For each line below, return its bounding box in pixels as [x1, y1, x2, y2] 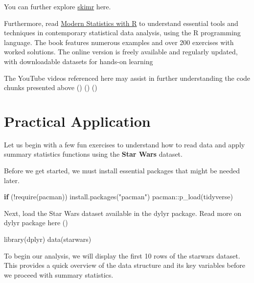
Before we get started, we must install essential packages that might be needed [4, 165, 240, 176]
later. [4, 175, 20, 185]
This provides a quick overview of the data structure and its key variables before [4, 260, 245, 270]
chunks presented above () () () [4, 82, 97, 93]
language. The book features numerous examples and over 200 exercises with [4, 37, 234, 47]
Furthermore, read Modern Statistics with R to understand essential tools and [4, 18, 238, 28]
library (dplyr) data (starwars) [4, 234, 92, 244]
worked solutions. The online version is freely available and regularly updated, [4, 47, 238, 57]
